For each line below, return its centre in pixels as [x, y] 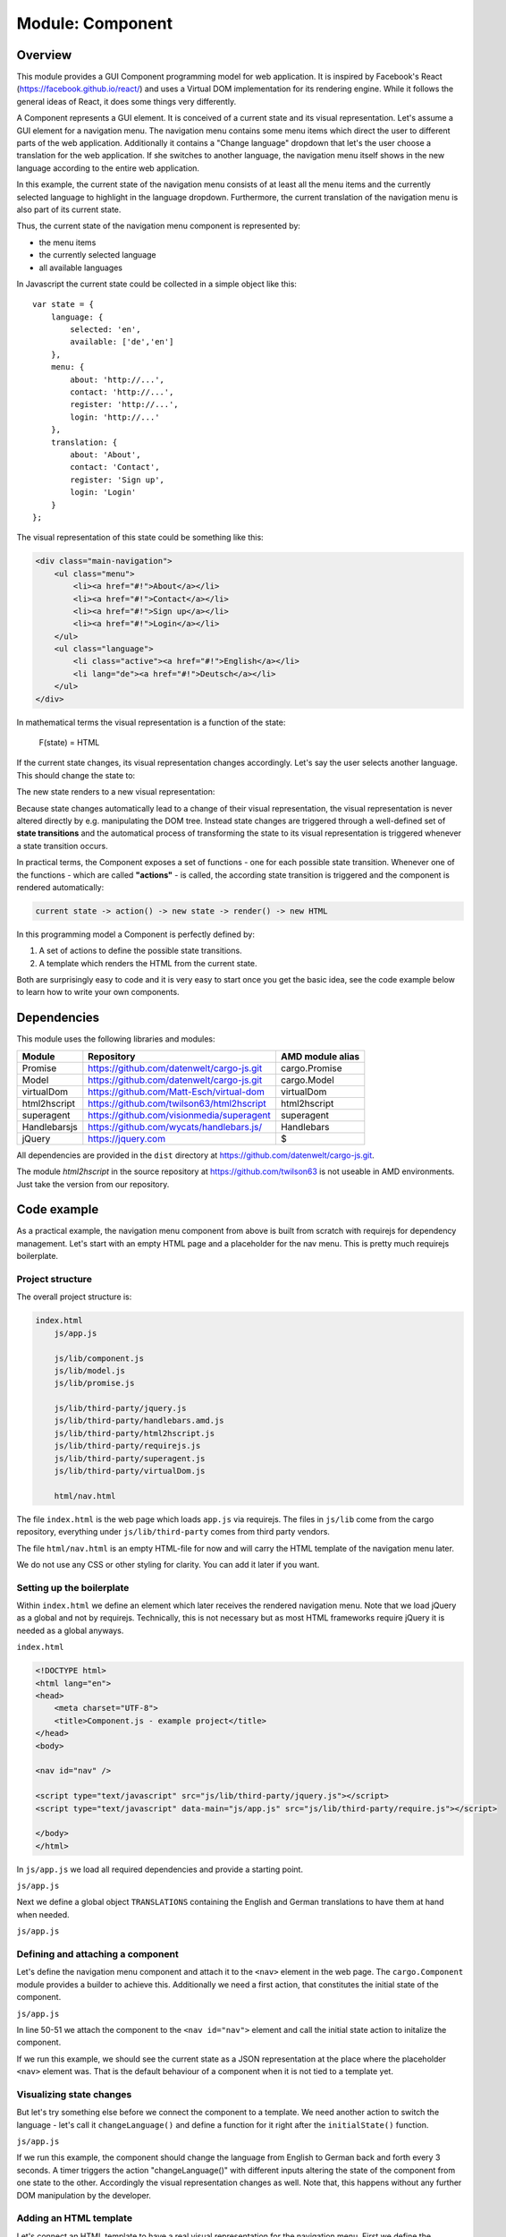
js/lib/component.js [99, 1358]
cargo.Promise [311, 1067]
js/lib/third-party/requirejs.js [127, 1446]
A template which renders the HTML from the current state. [148, 963]
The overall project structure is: [74, 1297]
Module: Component [95, 23]
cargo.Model [307, 1080]
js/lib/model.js [89, 1370]
